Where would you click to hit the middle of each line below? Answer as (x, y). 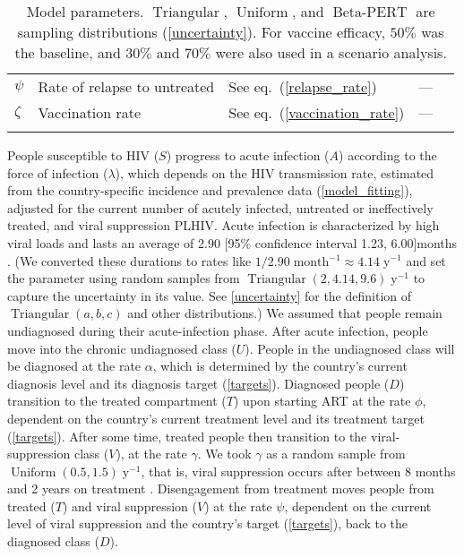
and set (426, 260)
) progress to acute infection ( (248, 155)
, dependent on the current (358, 506)
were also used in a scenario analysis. (331, 52)
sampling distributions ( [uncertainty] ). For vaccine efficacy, (202, 32)
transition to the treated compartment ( (117, 401)
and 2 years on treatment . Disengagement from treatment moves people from (221, 488)
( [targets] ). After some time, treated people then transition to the (187, 436)
